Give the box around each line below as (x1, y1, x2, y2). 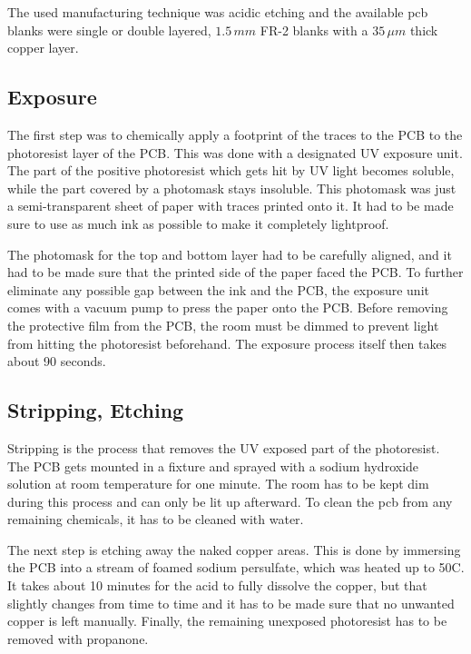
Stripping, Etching (7, 396, 184, 424)
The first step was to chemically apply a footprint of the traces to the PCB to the (7, 124, 463, 144)
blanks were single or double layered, (7, 20, 211, 39)
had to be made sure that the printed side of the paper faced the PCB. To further (7, 263, 464, 282)
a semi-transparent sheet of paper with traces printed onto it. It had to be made (7, 196, 454, 215)
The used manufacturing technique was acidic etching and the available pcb (7, 3, 428, 21)
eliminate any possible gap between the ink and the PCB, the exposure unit (7, 280, 429, 299)
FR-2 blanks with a (260, 20, 368, 39)
